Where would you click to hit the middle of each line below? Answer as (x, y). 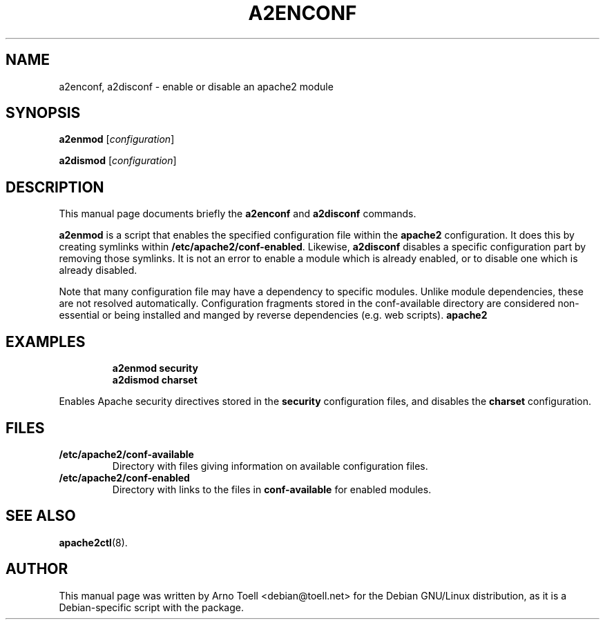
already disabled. (98, 270)
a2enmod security (155, 368)
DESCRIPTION (55, 187)
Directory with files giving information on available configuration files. (270, 466)
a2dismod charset (155, 380)
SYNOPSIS (43, 113)
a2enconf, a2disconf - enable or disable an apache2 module (196, 86)
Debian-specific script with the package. (151, 607)
